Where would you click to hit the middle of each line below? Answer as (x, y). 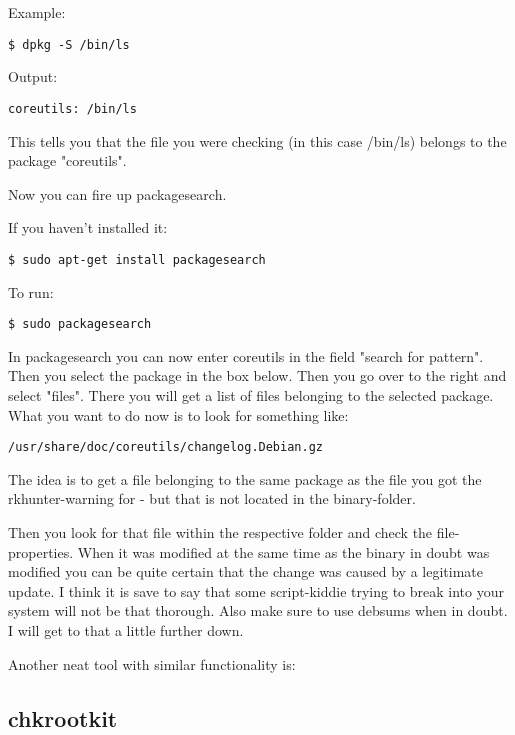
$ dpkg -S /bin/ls (69, 44)
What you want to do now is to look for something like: (178, 414)
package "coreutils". (67, 160)
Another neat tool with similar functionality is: (152, 663)
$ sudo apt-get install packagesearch (137, 259)
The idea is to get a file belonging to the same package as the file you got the (245, 478)
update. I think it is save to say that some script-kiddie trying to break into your (256, 590)
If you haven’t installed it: (88, 227)
